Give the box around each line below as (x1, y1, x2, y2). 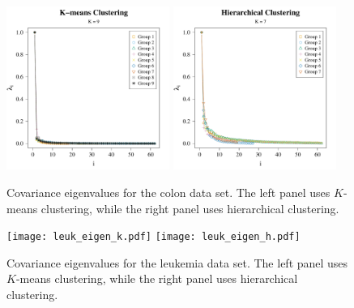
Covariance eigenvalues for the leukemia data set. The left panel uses (6, 254, 348, 271)
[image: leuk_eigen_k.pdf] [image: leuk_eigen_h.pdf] (6, 231, 301, 243)
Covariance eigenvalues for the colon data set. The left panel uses (6, 183, 331, 200)
